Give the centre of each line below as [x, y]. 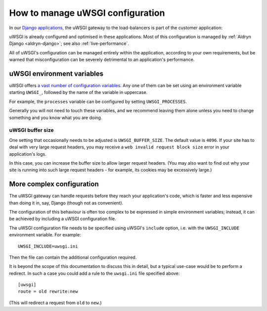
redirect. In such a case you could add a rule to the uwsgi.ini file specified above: [94, 273]
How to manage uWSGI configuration [87, 13]
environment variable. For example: [45, 235]
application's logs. [28, 154]
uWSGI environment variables [56, 73]
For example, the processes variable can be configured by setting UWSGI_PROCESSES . [98, 101]
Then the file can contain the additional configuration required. [73, 257]
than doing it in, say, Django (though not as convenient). [66, 203]
